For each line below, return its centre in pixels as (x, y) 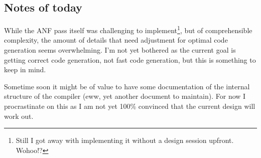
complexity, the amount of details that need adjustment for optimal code (116, 40)
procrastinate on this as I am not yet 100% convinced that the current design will (130, 106)
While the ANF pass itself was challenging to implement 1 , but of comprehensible (128, 29)
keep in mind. (25, 69)
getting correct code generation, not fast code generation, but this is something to (130, 59)
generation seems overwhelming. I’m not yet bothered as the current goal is (120, 50)
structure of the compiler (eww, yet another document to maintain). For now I (125, 96)
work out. (19, 116)
